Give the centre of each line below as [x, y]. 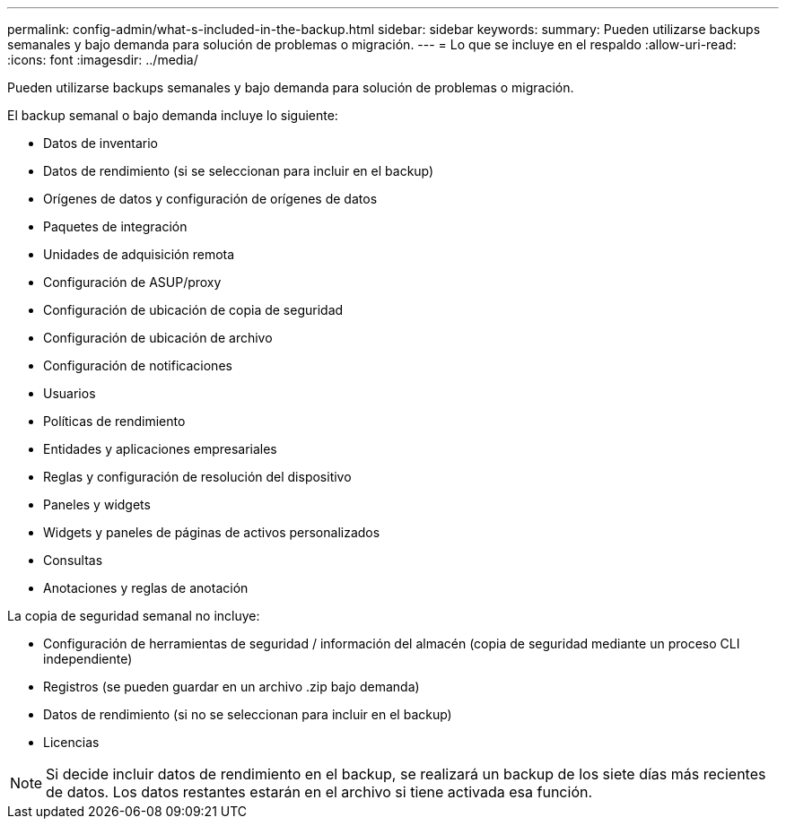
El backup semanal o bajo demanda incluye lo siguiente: [173, 115]
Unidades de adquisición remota [139, 254]
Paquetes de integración [115, 226]
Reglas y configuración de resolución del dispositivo [197, 477]
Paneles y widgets [97, 504]
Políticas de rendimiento [114, 421]
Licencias [71, 742]
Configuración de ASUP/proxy [132, 282]
